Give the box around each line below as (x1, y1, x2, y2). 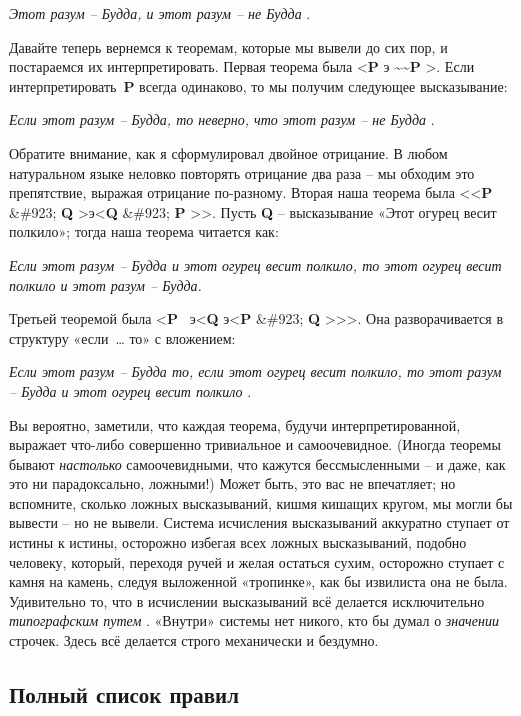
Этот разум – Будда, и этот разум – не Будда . (9, 3, 311, 23)
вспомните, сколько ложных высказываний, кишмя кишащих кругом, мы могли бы (9, 492, 513, 513)
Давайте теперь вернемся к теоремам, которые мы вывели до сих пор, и (9, 36, 448, 57)
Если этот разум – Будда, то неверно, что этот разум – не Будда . (9, 109, 435, 130)
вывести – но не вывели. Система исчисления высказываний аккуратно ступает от (9, 512, 510, 533)
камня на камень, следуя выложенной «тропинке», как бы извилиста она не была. (9, 571, 508, 592)
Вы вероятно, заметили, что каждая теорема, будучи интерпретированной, (9, 414, 461, 435)
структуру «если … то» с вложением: (9, 327, 236, 348)
